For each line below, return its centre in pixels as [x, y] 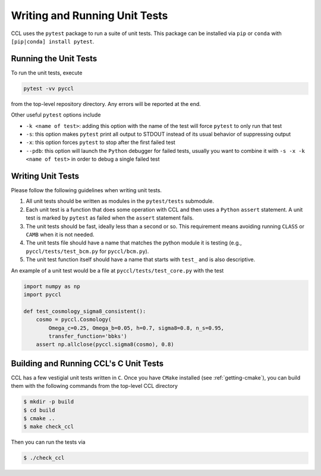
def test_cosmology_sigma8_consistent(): [85, 311]
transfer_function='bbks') [88, 336]
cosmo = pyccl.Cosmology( [74, 320]
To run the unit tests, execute [47, 73]
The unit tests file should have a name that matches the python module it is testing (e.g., [134, 243]
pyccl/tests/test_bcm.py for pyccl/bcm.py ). [87, 251]
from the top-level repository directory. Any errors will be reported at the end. [106, 104]
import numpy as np [52, 286]
